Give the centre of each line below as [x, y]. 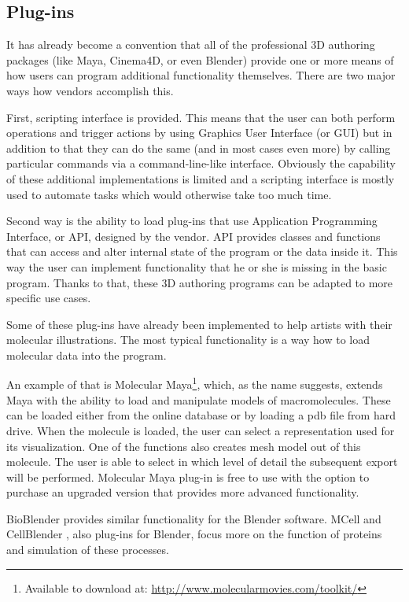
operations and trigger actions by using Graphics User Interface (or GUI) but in [199, 133]
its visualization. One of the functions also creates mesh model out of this [184, 446]
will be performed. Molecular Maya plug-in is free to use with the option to [188, 476]
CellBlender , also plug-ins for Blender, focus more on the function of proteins [194, 534]
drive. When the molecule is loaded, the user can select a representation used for [201, 430]
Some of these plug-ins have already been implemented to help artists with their [199, 324]
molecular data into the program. [87, 355]
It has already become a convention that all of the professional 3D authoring [191, 44]
